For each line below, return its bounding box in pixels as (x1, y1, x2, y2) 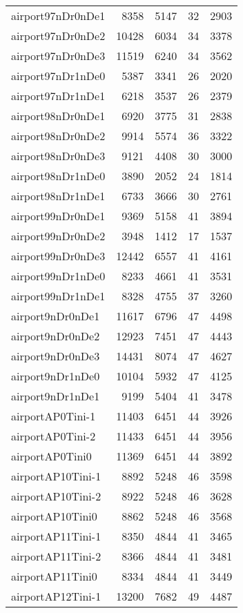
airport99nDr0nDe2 (11, 228, 106, 244)
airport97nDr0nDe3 (11, 48, 106, 64)
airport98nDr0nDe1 (11, 108, 106, 124)
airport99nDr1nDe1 (11, 288, 106, 304)
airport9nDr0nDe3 (11, 348, 100, 364)
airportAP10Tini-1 (11, 468, 101, 484)
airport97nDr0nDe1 (11, 8, 106, 23)
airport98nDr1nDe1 (11, 188, 106, 204)
